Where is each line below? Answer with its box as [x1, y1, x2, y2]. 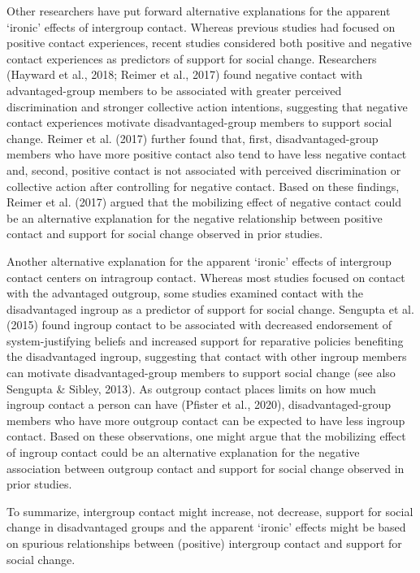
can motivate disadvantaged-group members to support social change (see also [6, 364, 396, 381]
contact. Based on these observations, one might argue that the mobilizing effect [6, 428, 406, 445]
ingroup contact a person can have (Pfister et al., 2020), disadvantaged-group [6, 396, 392, 413]
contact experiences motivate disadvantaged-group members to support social [6, 114, 392, 131]
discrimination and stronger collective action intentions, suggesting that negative [6, 98, 408, 115]
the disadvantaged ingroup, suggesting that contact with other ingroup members [6, 348, 407, 365]
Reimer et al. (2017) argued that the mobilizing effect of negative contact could [6, 193, 401, 211]
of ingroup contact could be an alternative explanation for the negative [6, 444, 360, 461]
